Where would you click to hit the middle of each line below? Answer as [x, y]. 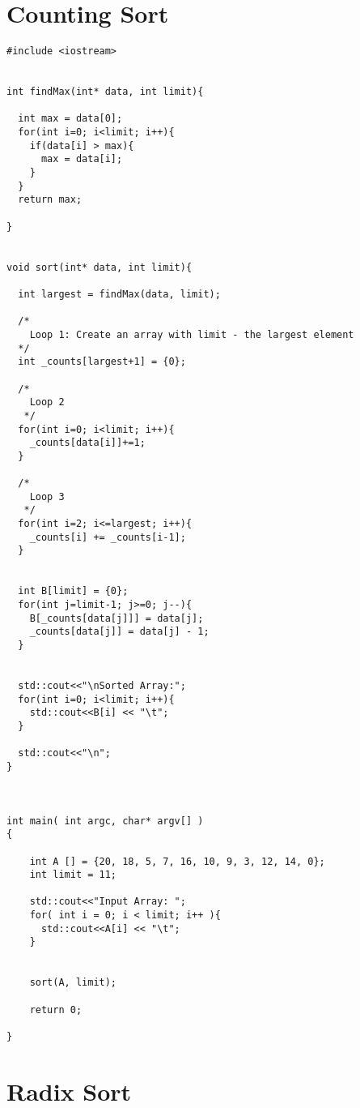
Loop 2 [47, 402]
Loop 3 [47, 496]
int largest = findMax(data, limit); [119, 294]
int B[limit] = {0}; [73, 591]
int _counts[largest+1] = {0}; [102, 362]
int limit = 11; [73, 875]
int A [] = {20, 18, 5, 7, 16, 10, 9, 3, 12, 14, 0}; [177, 861]
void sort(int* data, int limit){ [100, 267]
